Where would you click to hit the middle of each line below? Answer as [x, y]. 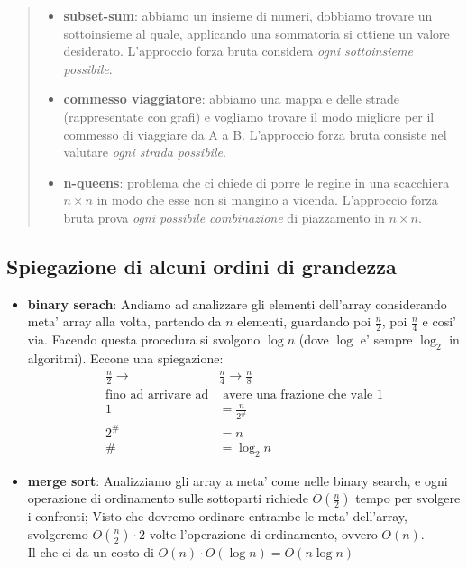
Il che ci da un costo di [91, 551]
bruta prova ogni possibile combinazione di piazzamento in [224, 217]
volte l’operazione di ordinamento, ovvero [263, 533]
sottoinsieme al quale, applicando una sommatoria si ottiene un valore [256, 33]
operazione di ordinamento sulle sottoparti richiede [168, 498]
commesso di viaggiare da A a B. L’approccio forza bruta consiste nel [255, 134]
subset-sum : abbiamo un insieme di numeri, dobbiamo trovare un [248, 15]
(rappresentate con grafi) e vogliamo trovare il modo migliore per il [249, 116]
